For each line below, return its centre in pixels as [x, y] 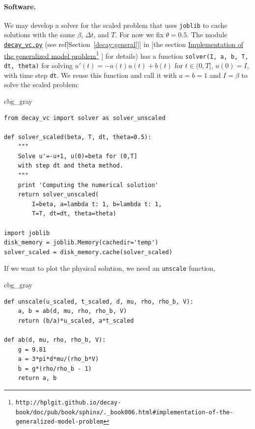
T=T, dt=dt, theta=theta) [74, 214]
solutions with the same [39, 35]
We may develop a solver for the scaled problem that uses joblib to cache [116, 25]
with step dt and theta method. [71, 166]
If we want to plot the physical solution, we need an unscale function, [110, 268]
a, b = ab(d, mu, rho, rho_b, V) [72, 311]
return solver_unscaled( [58, 195]
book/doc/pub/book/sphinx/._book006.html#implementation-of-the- [124, 412]
